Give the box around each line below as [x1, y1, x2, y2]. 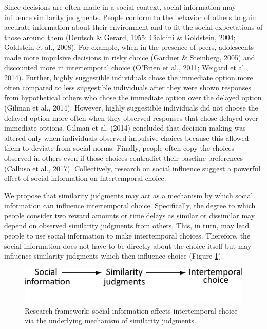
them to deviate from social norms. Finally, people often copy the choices [4, 142, 235, 153]
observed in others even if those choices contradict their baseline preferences [4, 152, 243, 163]
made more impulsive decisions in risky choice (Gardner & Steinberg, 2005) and [4, 51, 255, 62]
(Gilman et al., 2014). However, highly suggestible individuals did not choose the [4, 102, 258, 113]
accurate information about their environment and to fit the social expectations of [4, 22, 263, 32]
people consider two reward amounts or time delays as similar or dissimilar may [4, 210, 255, 221]
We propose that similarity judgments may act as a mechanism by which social [4, 190, 253, 200]
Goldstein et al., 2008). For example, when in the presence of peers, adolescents [4, 42, 254, 52]
